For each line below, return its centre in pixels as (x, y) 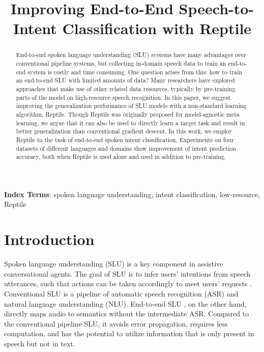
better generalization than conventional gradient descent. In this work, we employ (124, 131)
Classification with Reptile (157, 28)
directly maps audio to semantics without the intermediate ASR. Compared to (127, 314)
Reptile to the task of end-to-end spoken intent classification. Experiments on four (125, 139)
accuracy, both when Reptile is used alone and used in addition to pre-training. (121, 157)
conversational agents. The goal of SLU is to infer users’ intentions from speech (127, 273)
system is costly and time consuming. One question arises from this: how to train (135, 72)
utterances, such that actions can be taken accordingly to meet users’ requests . (128, 283)
